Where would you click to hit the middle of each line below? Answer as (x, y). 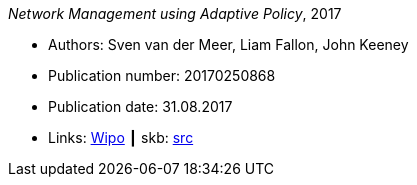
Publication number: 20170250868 (162, 75)
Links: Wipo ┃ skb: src (121, 137)
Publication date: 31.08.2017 (140, 106)
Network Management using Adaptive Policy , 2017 (175, 13)
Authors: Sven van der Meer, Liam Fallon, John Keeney (228, 44)
